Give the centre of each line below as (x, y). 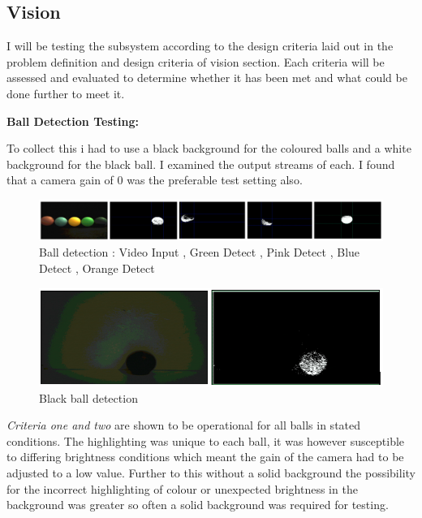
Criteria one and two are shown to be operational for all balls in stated (184, 425)
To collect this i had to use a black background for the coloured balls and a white (209, 148)
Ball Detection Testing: (73, 121)
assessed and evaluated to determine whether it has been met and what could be (207, 78)
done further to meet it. (66, 93)
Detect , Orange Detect (97, 268)
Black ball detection (88, 397)
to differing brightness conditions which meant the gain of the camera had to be (205, 457)
